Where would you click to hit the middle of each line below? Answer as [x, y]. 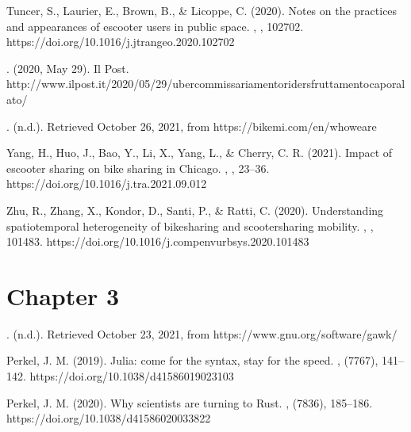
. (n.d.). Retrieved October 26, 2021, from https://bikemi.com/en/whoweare [192, 126]
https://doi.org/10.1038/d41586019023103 [132, 376]
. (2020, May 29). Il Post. [68, 68]
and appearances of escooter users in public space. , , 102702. [155, 26]
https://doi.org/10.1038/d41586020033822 [109, 418]
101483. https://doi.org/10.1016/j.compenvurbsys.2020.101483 [158, 241]
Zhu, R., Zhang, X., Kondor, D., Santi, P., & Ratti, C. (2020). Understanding [195, 210]
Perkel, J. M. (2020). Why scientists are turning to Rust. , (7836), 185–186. [190, 402]
